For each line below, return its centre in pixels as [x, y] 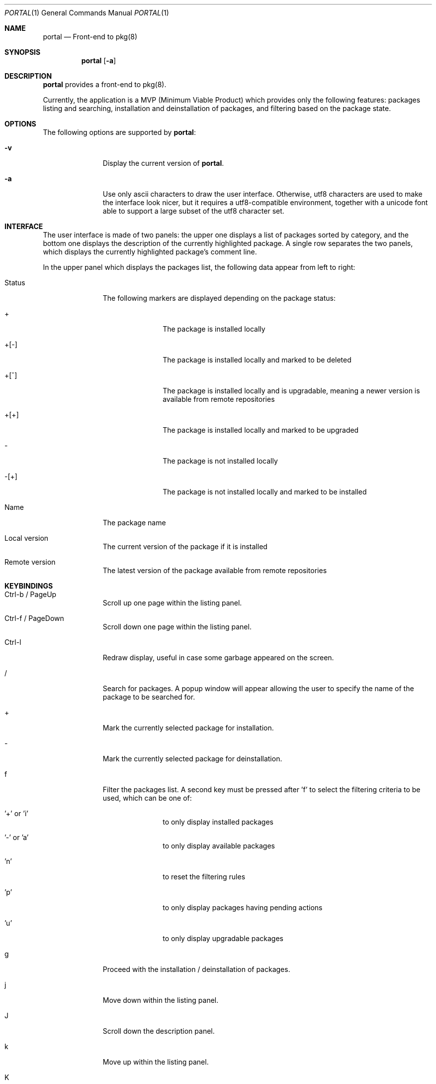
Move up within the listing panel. [156, 1062]
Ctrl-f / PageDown [34, 618]
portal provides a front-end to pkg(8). [105, 84]
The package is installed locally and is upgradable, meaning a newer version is [291, 391]
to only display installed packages [218, 822]
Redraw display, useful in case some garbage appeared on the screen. [218, 658]
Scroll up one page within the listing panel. [172, 603]
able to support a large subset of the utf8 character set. [193, 211]
